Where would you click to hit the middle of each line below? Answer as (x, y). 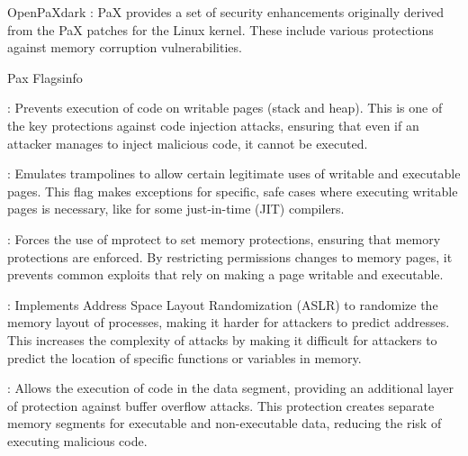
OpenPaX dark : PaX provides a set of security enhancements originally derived (226, 12)
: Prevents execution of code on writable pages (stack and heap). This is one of (225, 108)
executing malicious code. (77, 440)
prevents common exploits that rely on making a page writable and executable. (225, 274)
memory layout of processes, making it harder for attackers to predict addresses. (229, 322)
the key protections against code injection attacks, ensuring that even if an (213, 125)
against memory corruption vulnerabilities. (125, 47)
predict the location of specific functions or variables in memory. (184, 357)
